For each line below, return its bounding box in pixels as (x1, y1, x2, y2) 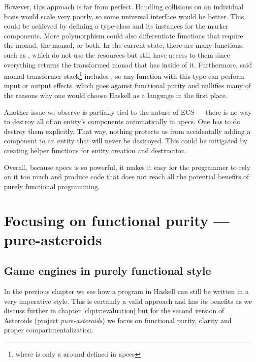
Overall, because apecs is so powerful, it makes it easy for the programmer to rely (4, 162, 251, 172)
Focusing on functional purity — (4, 210, 230, 230)
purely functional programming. (4, 181, 100, 191)
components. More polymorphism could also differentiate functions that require (4, 30, 243, 40)
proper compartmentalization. (4, 325, 94, 335)
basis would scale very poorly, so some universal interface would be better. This (4, 11, 244, 21)
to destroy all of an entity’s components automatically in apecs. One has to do (4, 116, 241, 127)
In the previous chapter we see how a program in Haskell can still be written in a (4, 286, 249, 296)
